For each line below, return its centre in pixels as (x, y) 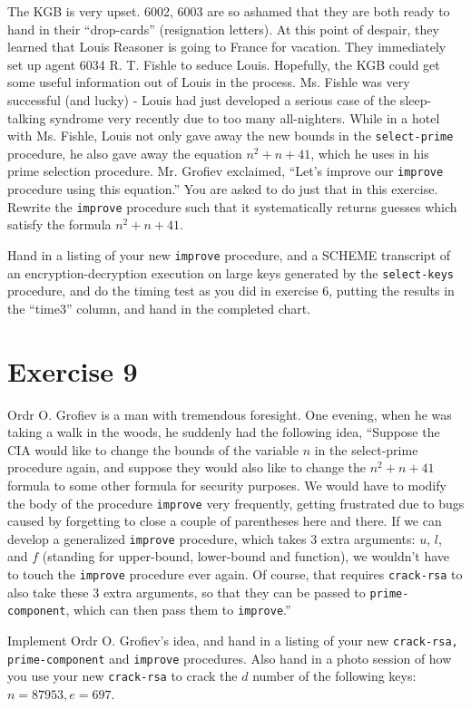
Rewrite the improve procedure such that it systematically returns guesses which (232, 206)
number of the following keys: (334, 676)
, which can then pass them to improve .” (178, 610)
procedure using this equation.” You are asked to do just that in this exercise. (223, 189)
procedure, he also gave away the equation (125, 153)
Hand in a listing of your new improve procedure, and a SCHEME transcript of (229, 254)
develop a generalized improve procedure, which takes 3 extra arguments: (211, 538)
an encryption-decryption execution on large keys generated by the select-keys (231, 272)
